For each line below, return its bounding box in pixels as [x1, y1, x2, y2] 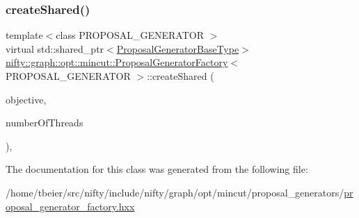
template [6, 28, 43, 42]
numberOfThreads [6, 115, 83, 130]
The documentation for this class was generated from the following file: [6, 162, 308, 176]
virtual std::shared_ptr [6, 41, 104, 56]
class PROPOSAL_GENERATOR [56, 28, 204, 42]
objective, [6, 92, 47, 106]
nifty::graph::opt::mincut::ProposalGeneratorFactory [6, 55, 228, 69]
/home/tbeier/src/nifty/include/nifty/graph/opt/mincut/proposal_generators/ [6, 185, 344, 199]
